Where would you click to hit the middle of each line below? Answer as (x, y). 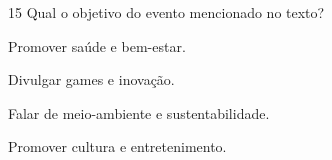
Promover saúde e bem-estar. (97, 45)
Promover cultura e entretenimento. (117, 146)
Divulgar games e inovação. (91, 79)
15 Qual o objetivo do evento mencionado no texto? (166, 12)
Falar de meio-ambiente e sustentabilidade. (139, 112)
